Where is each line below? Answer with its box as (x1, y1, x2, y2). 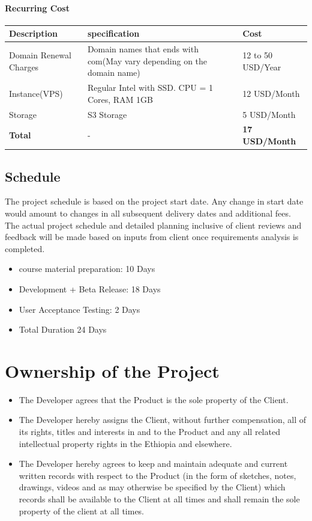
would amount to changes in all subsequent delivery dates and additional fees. (5, 206, 291, 219)
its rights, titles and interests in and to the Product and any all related (19, 425, 280, 437)
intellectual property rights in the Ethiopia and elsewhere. (19, 437, 232, 449)
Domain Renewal (9, 48, 71, 61)
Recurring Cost (5, 1, 70, 14)
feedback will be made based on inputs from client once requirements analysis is (5, 230, 299, 243)
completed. (5, 242, 45, 254)
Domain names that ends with (87, 43, 199, 55)
